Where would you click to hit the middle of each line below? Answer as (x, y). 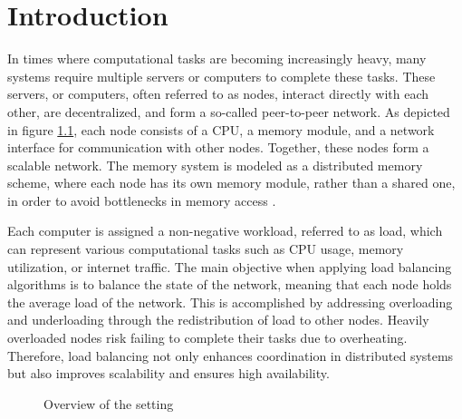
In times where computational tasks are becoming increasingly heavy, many (217, 58)
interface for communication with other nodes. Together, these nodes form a (218, 147)
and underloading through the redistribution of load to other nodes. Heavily (218, 320)
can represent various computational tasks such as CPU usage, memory (206, 249)
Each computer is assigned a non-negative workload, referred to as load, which (225, 231)
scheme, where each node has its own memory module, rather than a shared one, (231, 183)
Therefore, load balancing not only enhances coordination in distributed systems (231, 355)
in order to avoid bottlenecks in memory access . (142, 200)
